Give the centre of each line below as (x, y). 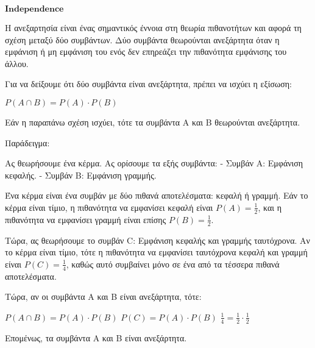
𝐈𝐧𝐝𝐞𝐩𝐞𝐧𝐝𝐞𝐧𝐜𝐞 (34, 9)
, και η (270, 207)
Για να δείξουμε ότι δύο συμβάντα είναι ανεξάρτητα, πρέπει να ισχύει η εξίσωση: (149, 84)
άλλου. (17, 63)
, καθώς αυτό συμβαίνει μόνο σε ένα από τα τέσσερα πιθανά (173, 264)
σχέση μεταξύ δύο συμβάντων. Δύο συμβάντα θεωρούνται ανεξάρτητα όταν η (142, 39)
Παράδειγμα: (27, 142)
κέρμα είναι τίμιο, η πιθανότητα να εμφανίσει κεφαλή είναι (109, 207)
